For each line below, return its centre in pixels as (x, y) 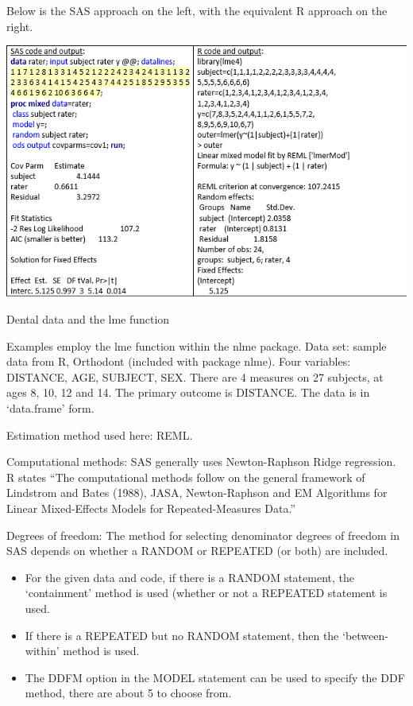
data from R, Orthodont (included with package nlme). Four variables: (179, 361)
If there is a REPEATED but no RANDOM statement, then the (182, 635)
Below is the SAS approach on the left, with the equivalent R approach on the (197, 10)
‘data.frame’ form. (50, 408)
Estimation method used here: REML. (100, 434)
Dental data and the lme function (88, 319)
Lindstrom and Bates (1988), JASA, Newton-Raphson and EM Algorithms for (197, 493)
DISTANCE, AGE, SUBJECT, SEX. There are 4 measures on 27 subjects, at (195, 376)
